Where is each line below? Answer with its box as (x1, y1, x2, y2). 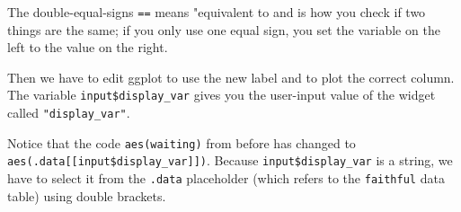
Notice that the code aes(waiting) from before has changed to (7, 133, 356, 152)
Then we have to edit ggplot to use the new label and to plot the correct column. (7, 67, 455, 86)
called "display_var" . (7, 103, 130, 122)
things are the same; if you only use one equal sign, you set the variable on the (7, 20, 440, 39)
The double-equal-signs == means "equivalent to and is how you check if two (7, 3, 426, 21)
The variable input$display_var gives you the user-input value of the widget (7, 85, 436, 104)
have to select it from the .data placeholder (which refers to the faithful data (7, 169, 445, 188)
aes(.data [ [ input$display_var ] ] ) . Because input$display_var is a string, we (7, 151, 453, 170)
